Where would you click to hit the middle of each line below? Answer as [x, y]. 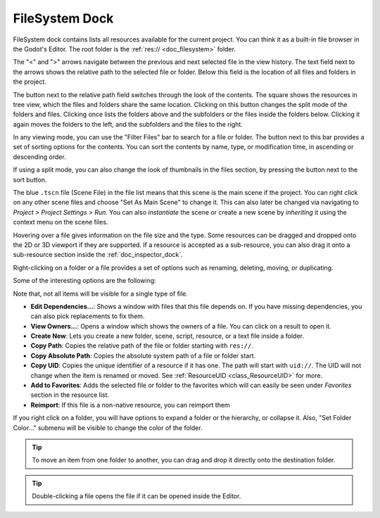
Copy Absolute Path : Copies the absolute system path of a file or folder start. [143, 355]
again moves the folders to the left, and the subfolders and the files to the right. [128, 124]
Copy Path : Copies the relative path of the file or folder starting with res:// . [142, 346]
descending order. [39, 157]
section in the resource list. [70, 395]
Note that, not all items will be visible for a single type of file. [100, 293]
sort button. [30, 179]
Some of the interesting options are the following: [84, 281]
